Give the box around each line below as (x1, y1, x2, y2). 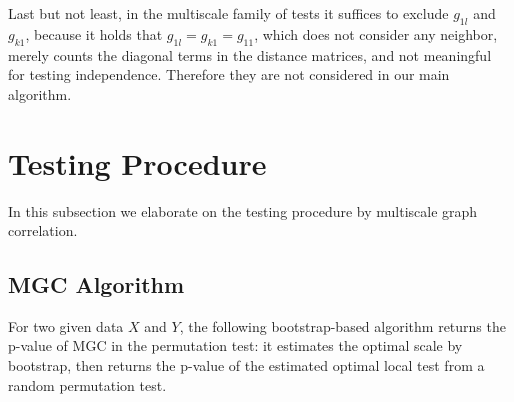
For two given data (8, 315, 124, 336)
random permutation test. (8, 374, 167, 395)
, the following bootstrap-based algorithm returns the (179, 315, 506, 336)
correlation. (8, 220, 78, 241)
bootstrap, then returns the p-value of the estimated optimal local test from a (8, 355, 485, 376)
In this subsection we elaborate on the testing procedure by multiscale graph (8, 200, 478, 221)
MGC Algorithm (8, 269, 185, 300)
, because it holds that (25, 23, 163, 44)
